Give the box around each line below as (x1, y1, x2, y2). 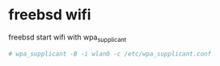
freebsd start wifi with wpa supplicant (8, 32, 127, 43)
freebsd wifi (8, 6, 91, 24)
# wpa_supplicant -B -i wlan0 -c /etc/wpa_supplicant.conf (8, 50, 212, 58)
